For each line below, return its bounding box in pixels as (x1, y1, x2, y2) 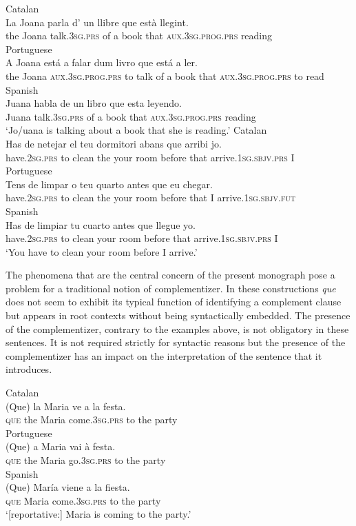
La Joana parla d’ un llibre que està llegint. (6, 14, 189, 29)
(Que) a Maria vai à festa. (6, 439, 116, 454)
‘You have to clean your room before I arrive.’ (6, 244, 198, 259)
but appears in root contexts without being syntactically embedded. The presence (6, 308, 350, 323)
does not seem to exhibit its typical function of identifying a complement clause (6, 294, 342, 309)
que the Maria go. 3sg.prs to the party (6, 453, 166, 467)
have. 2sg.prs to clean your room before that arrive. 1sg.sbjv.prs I (6, 231, 278, 245)
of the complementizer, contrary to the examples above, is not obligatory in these (6, 321, 349, 336)
